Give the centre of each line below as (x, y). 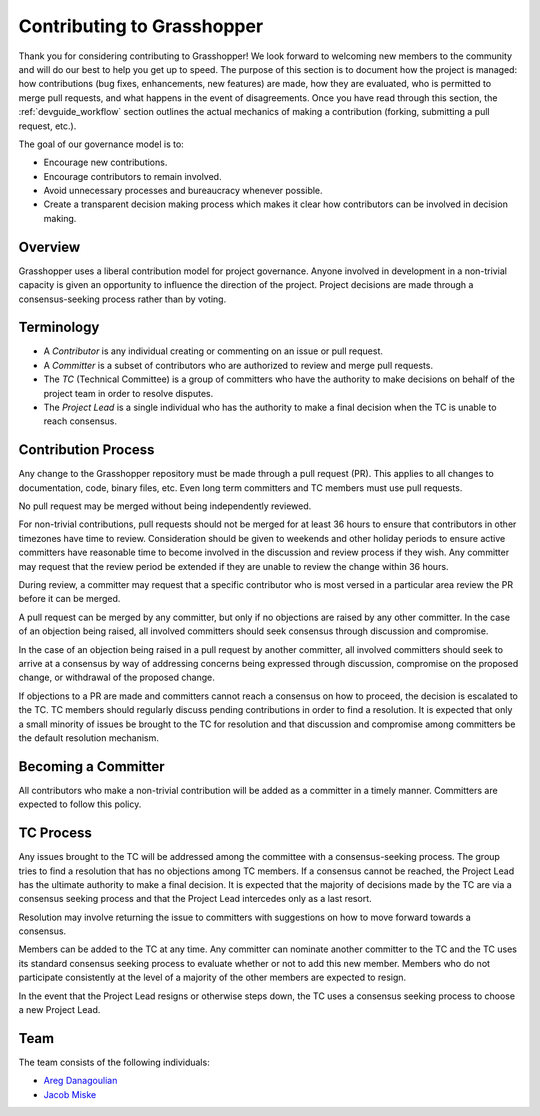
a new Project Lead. (59, 1010)
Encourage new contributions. (105, 162)
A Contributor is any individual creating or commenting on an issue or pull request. (213, 351)
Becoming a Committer (91, 766)
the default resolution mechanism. (89, 737)
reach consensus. (80, 421)
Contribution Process (86, 450)
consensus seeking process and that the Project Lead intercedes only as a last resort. (195, 899)
